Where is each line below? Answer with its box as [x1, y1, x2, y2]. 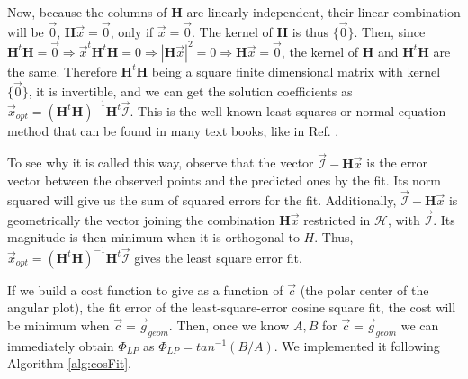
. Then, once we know [168, 315, 290, 334]
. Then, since [354, 22, 426, 41]
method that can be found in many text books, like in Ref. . [7, 121, 339, 140]
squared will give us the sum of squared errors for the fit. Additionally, [7, 191, 397, 210]
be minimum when [7, 315, 110, 334]
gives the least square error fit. [134, 248, 302, 266]
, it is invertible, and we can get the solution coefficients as [28, 81, 353, 100]
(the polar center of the [300, 280, 429, 299]
